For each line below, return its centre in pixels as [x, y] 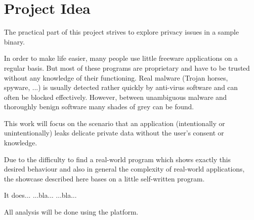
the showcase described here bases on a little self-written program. [104, 178]
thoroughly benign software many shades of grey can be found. [99, 107]
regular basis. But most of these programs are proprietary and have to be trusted [127, 67]
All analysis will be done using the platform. [71, 212]
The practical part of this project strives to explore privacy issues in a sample [122, 32]
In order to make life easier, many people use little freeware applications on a [121, 58]
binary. [15, 41]
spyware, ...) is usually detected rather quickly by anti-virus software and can [121, 87]
